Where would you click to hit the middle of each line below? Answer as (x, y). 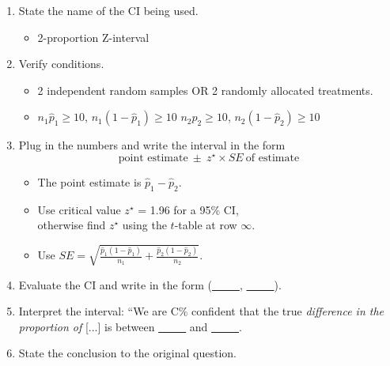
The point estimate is (89, 182)
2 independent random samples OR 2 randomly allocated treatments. (205, 90)
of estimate (273, 158)
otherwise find (72, 225)
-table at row (206, 225)
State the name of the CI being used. (108, 10)
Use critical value (79, 209)
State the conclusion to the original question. (127, 353)
